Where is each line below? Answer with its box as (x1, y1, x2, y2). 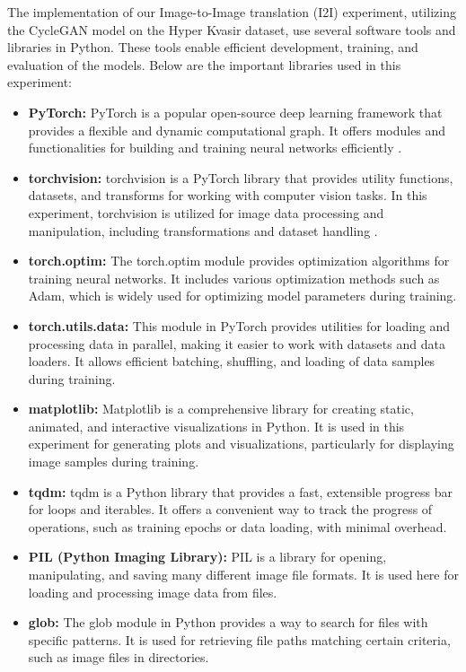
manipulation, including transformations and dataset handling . (28, 221, 378, 240)
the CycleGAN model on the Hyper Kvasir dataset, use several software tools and (7, 20, 456, 39)
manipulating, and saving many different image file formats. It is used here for (28, 565, 459, 584)
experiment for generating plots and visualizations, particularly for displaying (28, 434, 454, 453)
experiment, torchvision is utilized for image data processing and (28, 203, 384, 222)
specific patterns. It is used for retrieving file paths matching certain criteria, (28, 630, 451, 649)
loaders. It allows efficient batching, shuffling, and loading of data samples (28, 352, 435, 371)
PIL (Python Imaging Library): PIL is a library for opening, (28, 547, 387, 566)
